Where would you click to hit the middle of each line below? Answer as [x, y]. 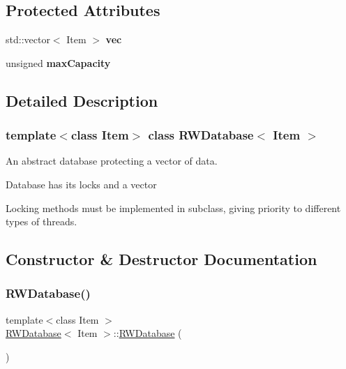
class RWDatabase [201, 135]
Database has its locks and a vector [81, 184]
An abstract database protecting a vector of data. [112, 161]
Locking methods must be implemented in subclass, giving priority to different [173, 208]
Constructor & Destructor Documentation [161, 259]
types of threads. [42, 221]
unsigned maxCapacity [58, 62]
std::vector [28, 39]
